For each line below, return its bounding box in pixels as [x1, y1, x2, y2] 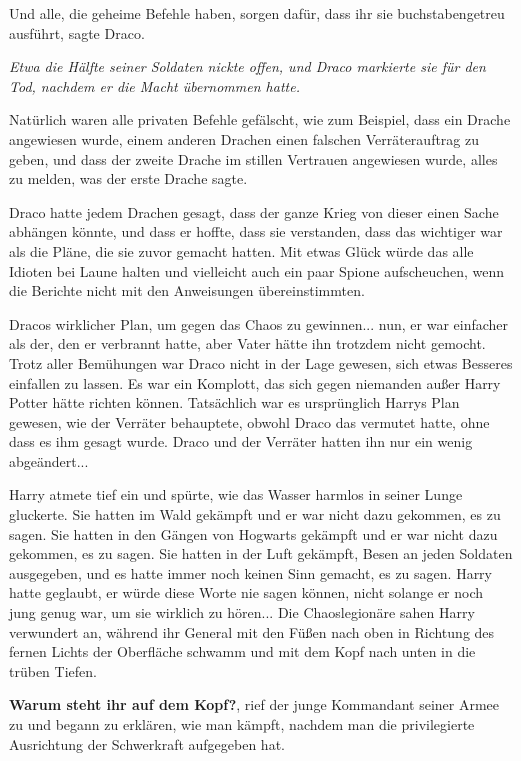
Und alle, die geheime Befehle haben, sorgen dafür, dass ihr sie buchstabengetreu [9, 3, 505, 23]
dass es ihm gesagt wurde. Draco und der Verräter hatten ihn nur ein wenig [9, 431, 473, 452]
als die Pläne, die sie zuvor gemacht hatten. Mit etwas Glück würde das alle [9, 240, 474, 261]
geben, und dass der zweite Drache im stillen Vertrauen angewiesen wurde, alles [9, 148, 498, 169]
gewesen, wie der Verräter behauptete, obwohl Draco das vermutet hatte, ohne [9, 411, 490, 432]
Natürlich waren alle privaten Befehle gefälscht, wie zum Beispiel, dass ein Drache [9, 109, 511, 130]
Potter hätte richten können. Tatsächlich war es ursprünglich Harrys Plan [9, 392, 460, 413]
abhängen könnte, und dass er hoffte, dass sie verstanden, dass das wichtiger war [9, 221, 503, 242]
